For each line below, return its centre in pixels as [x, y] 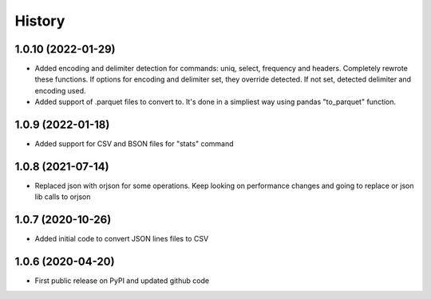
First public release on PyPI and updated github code [122, 281]
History [40, 21]
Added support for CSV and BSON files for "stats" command [134, 144]
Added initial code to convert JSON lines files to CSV [122, 239]
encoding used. [61, 90]
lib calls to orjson [63, 197]
